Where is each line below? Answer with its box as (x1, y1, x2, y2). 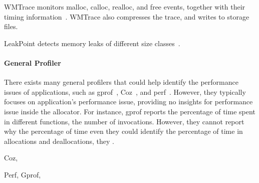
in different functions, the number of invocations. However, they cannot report (4, 116, 244, 126)
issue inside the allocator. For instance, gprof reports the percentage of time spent (4, 106, 255, 116)
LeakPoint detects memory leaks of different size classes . (4, 38, 180, 48)
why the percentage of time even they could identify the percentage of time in (4, 126, 243, 136)
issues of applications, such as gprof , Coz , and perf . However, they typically (4, 86, 246, 97)
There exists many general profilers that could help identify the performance (4, 77, 238, 87)
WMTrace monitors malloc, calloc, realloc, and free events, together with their (4, 2, 245, 12)
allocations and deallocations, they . (4, 135, 114, 146)
